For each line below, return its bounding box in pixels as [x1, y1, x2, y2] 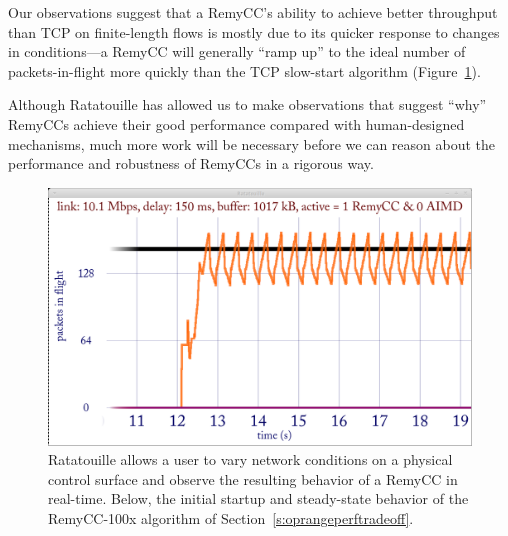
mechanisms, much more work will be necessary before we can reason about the [8, 133, 496, 154]
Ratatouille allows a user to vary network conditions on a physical [48, 449, 453, 470]
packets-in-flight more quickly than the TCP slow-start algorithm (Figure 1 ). [8, 60, 481, 81]
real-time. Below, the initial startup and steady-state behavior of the [48, 488, 469, 509]
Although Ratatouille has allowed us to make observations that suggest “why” [8, 94, 487, 115]
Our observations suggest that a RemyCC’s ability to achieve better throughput [8, 2, 498, 22]
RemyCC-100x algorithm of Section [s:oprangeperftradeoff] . [48, 508, 414, 529]
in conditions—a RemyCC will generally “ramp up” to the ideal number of [8, 41, 466, 62]
